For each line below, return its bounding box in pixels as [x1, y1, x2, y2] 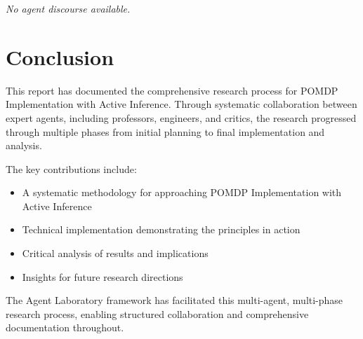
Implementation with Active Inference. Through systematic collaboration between [6, 97, 357, 111]
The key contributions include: [6, 161, 137, 176]
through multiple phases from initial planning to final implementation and [6, 124, 325, 139]
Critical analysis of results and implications [22, 246, 209, 261]
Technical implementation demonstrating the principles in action [22, 222, 301, 237]
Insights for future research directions [22, 269, 183, 284]
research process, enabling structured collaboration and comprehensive [6, 306, 309, 321]
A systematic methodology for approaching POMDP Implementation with [22, 185, 342, 200]
